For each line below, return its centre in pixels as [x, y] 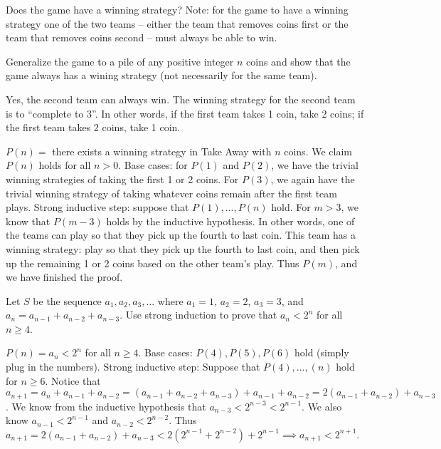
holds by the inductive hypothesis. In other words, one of [230, 221]
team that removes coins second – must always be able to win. [142, 37]
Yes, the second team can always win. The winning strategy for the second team [181, 99]
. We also [322, 406]
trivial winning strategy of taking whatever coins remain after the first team [171, 193]
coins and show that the [298, 61]
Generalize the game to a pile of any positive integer [120, 61]
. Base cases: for [153, 165]
